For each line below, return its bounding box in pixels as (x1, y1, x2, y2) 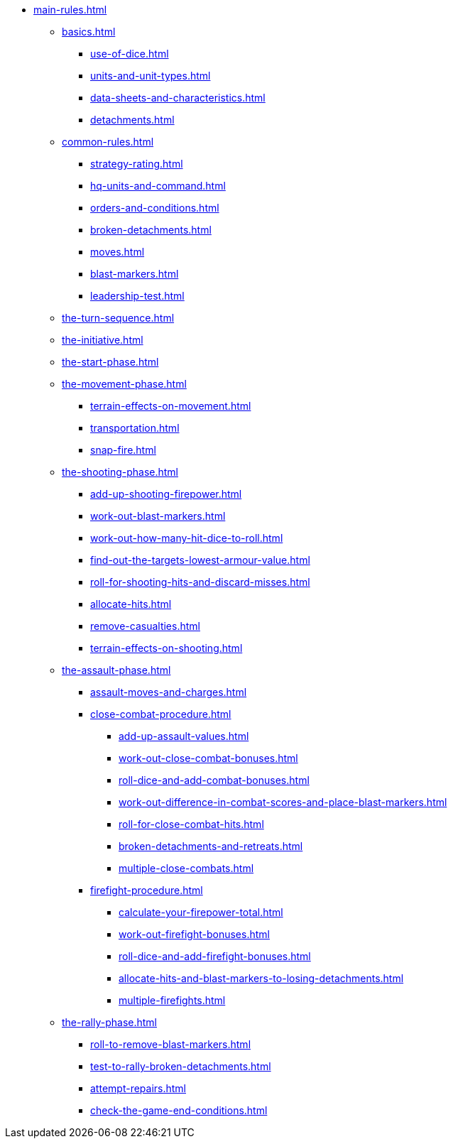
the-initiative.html (62, 334, 143, 346)
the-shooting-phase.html (62, 466, 178, 478)
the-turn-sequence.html (62, 312, 175, 324)
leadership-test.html (90, 290, 185, 302)
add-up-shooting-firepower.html (90, 488, 242, 500)
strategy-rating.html (90, 158, 183, 170)
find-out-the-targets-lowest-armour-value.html (90, 554, 310, 566)
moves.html (90, 246, 145, 258)
